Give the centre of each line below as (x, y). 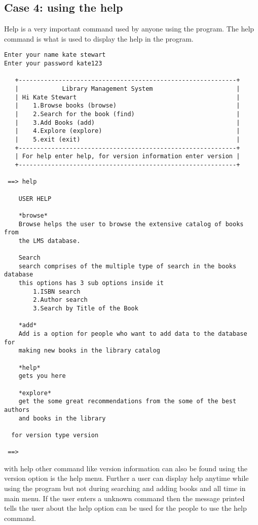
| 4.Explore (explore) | (127, 131)
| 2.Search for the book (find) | (127, 114)
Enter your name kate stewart (55, 55)
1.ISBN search (57, 291)
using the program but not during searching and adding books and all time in (125, 488)
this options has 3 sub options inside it (91, 283)
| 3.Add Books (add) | (127, 123)
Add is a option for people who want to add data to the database (133, 334)
